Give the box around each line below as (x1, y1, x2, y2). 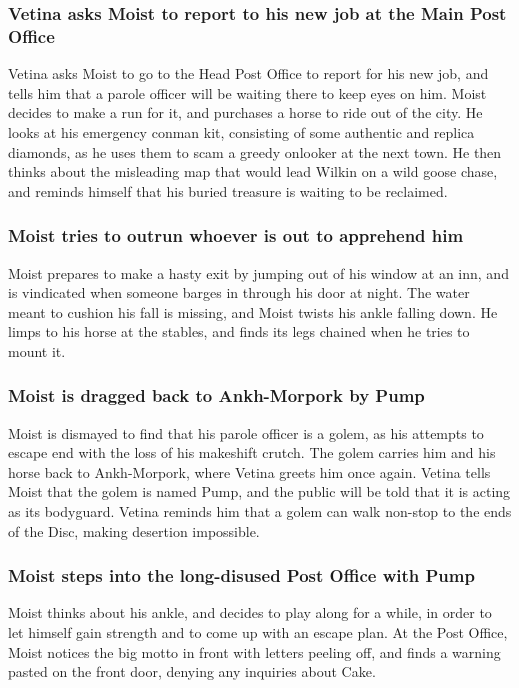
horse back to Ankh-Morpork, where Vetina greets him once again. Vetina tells (8, 461, 491, 482)
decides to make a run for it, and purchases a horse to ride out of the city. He (8, 102, 483, 123)
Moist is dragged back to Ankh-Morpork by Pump (8, 383, 425, 408)
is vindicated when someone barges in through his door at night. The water (8, 282, 470, 303)
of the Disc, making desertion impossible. (8, 520, 260, 541)
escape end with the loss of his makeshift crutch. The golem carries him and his (8, 442, 496, 463)
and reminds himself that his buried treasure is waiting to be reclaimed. (8, 180, 448, 201)
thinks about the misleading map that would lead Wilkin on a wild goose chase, (8, 161, 498, 182)
